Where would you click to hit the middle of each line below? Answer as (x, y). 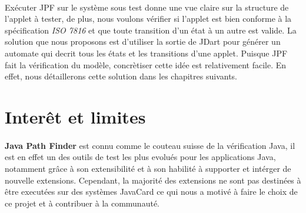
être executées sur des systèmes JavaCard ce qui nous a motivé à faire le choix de (151, 192)
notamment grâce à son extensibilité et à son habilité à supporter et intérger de (148, 168)
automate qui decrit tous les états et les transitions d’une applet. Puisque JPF (146, 53)
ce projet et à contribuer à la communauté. (82, 203)
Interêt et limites (75, 116)
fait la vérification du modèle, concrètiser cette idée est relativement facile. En (146, 64)
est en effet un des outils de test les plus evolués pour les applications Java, (140, 157)
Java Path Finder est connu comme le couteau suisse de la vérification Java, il (150, 145)
